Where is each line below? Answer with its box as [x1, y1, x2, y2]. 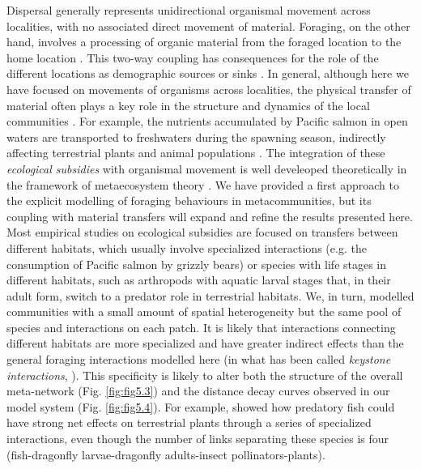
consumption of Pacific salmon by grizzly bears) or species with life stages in [6, 255, 387, 272]
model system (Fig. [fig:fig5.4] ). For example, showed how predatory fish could [6, 398, 395, 415]
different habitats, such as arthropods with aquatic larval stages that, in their [6, 271, 391, 288]
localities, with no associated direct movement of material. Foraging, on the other [6, 17, 410, 34]
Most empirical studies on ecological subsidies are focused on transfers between [6, 224, 398, 241]
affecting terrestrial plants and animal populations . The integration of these [6, 144, 385, 161]
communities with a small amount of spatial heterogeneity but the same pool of [6, 303, 402, 320]
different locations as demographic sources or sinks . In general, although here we [6, 65, 409, 82]
